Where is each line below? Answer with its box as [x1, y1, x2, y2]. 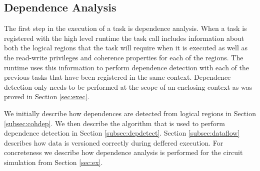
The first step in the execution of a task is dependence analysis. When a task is [4, 23, 247, 33]
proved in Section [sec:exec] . [4, 91, 89, 102]
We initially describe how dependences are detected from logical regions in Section [4, 108, 256, 118]
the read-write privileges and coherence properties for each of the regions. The [4, 52, 243, 62]
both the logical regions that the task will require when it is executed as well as [4, 42, 247, 53]
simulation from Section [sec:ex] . [4, 157, 103, 167]
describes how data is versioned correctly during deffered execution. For [4, 137, 223, 148]
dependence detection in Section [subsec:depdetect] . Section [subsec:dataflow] [4, 128, 240, 138]
